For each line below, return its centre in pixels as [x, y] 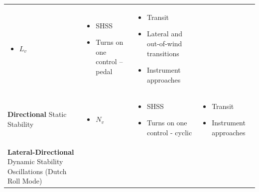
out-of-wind [164, 43]
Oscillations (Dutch [37, 171]
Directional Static [37, 114]
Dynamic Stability [35, 161]
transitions [163, 53]
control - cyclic [169, 132]
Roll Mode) [25, 181]
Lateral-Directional [41, 151]
